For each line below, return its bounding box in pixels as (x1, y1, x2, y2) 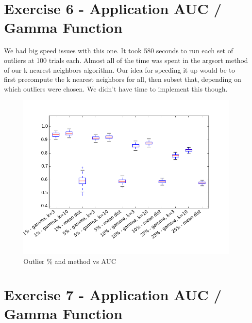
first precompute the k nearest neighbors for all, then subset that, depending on (4, 74, 241, 84)
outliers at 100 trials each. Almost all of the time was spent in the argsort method (4, 55, 248, 65)
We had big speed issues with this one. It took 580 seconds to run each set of (4, 46, 233, 56)
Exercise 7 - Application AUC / (4, 284, 222, 304)
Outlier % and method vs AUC (23, 256, 117, 266)
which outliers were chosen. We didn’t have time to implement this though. (4, 83, 228, 93)
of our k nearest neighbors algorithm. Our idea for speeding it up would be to (4, 64, 235, 75)
